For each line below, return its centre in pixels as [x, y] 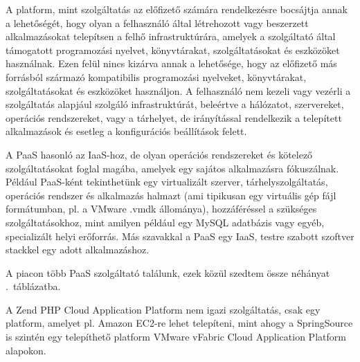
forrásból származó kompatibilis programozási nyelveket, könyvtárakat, [156, 76]
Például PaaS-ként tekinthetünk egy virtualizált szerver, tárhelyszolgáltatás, [167, 182]
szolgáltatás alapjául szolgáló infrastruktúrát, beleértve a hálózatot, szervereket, [175, 104]
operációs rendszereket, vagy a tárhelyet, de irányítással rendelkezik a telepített [174, 117]
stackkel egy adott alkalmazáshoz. [78, 250]
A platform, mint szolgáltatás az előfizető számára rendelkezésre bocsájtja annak [177, 9]
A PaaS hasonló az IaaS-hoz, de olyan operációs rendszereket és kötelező [159, 154]
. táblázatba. [33, 286]
